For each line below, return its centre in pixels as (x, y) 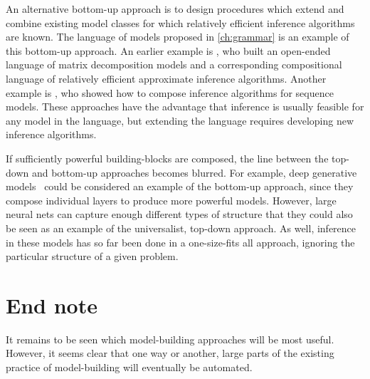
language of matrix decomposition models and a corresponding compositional (174, 64)
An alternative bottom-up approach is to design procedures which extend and (175, 9)
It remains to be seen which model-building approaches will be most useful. (170, 339)
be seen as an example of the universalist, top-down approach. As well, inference (181, 228)
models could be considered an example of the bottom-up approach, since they (180, 186)
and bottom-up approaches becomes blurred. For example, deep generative (194, 172)
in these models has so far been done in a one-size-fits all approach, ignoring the (180, 242)
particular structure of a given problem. (92, 256)
